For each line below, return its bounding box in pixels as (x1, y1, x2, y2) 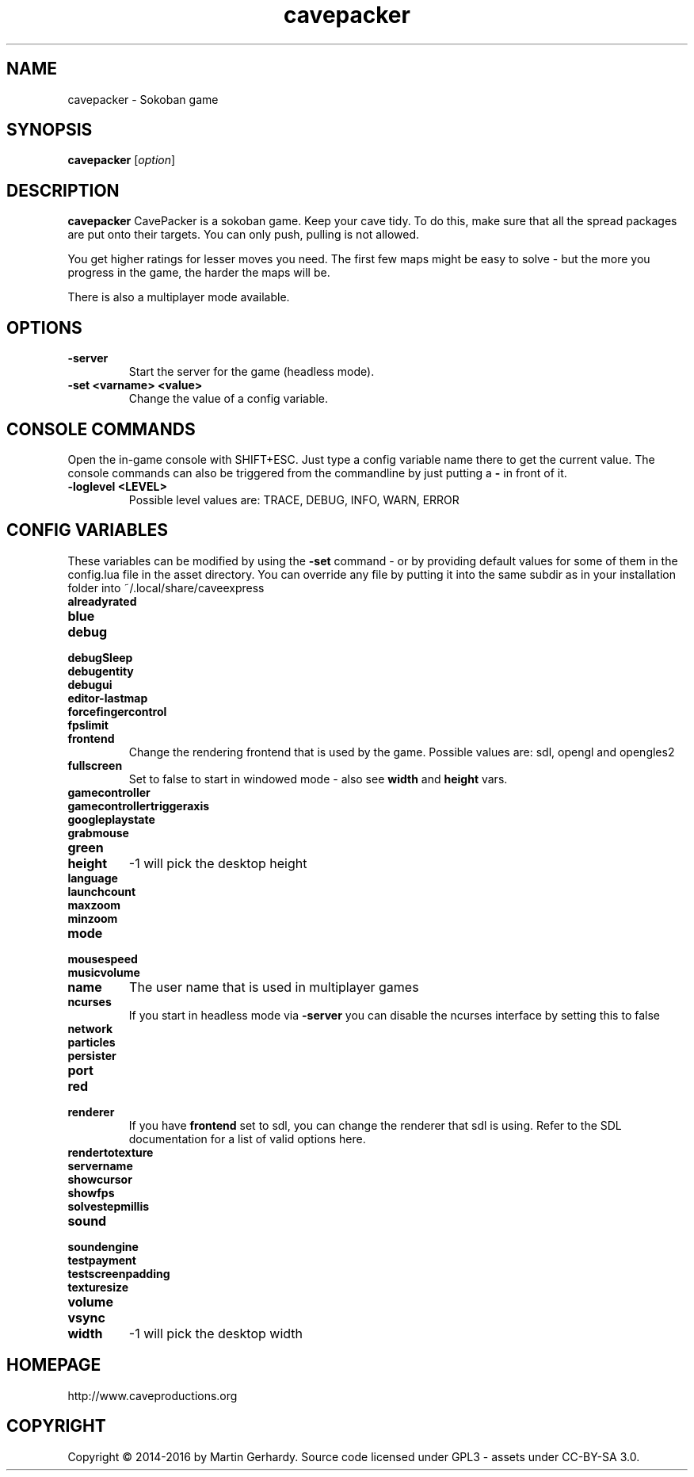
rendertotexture (67, 1145, 154, 1159)
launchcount (67, 884, 136, 898)
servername (67, 1158, 133, 1173)
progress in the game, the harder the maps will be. (67, 266, 330, 280)
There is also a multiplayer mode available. (67, 290, 290, 304)
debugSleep (67, 650, 133, 664)
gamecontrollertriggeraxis (67, 798, 210, 813)
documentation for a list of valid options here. (128, 1131, 366, 1146)
